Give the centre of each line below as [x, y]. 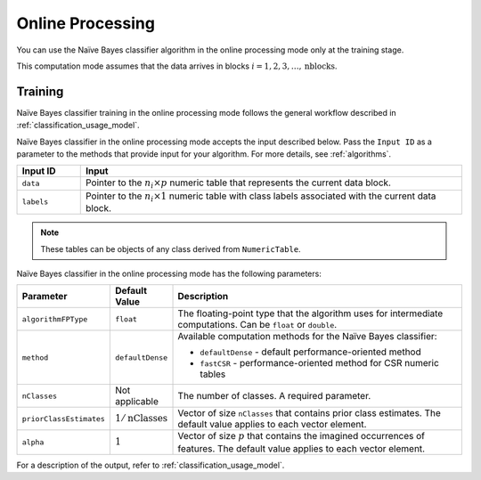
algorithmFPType [55, 319]
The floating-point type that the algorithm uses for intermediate [310, 313]
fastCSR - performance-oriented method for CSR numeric [320, 363]
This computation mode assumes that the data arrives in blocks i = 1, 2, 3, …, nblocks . [177, 66]
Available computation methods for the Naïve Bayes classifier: [307, 337]
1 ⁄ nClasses [141, 419]
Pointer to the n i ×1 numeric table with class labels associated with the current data [261, 197]
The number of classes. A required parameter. [274, 396]
